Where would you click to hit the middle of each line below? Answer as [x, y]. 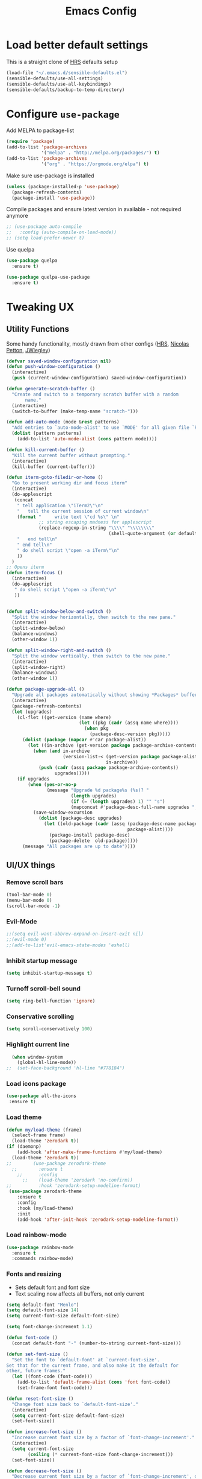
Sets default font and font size [52, 1287]
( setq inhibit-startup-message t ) [50, 973]
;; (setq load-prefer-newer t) [45, 238]
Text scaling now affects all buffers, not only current [79, 1294]
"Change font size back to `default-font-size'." [75, 1404]
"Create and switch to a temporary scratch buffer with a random [95, 394]
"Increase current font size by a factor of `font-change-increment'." [103, 1438]
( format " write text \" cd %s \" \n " [68, 517]
